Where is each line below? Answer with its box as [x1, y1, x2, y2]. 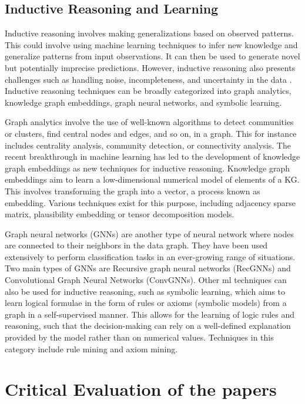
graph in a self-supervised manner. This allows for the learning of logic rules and [5, 308, 295, 320]
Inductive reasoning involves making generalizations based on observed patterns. [5, 27, 294, 39]
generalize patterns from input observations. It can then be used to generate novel [5, 50, 300, 62]
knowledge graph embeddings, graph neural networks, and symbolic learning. [5, 96, 282, 108]
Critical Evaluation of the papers [5, 377, 277, 401]
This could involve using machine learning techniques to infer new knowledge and [5, 38, 298, 51]
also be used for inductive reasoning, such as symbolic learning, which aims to [5, 285, 286, 297]
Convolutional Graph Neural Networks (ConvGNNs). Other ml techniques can [5, 274, 287, 286]
